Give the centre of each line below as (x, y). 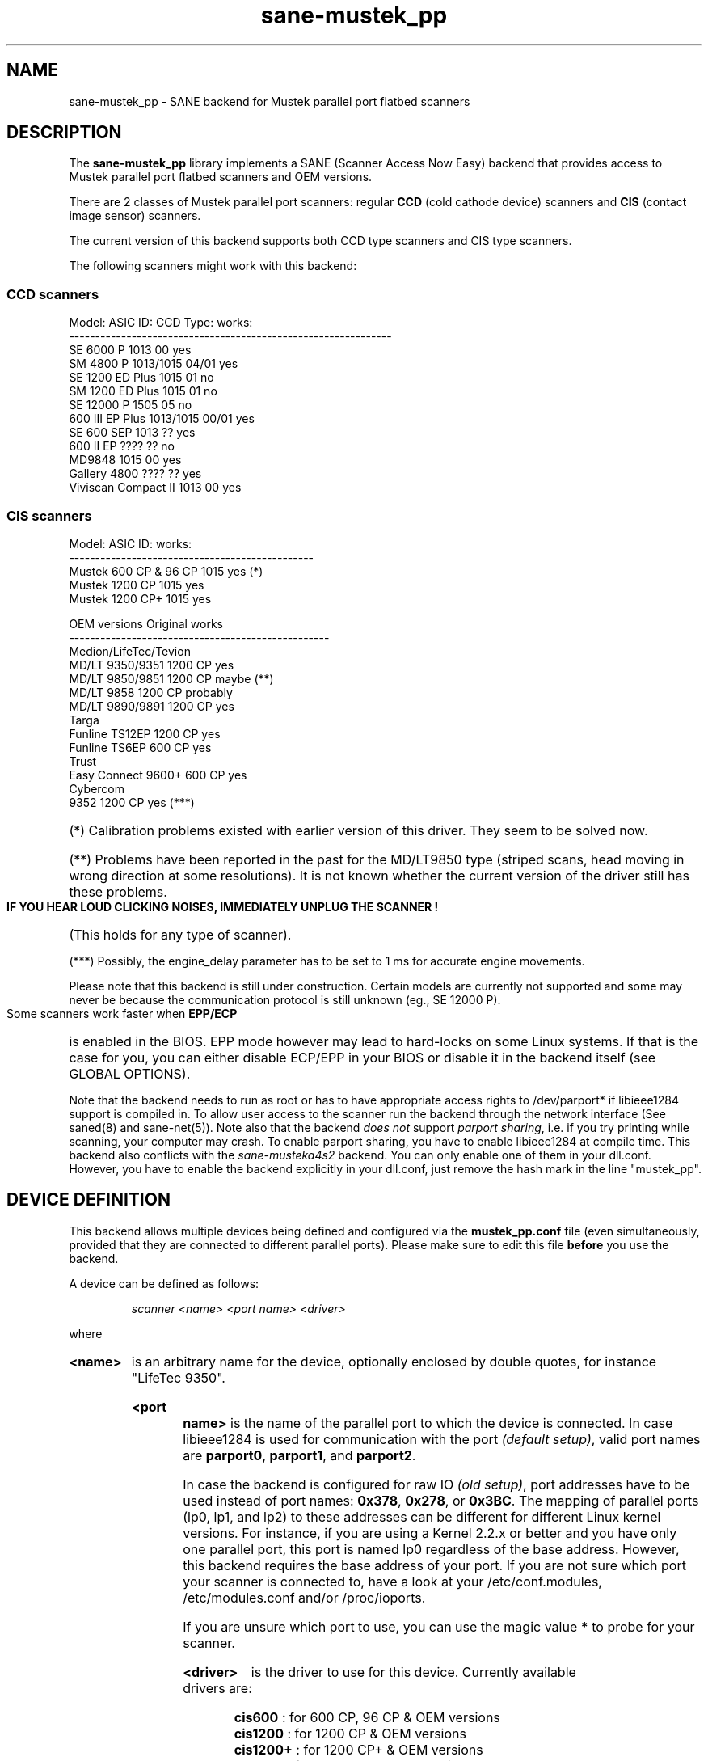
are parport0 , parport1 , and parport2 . (299, 1455)
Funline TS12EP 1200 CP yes (145, 733)
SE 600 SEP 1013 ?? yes (132, 433)
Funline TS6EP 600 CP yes (140, 747)
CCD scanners (53, 294)
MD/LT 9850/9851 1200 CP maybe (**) (171, 678)
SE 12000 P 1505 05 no (131, 405)
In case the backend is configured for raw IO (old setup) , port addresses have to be (436, 1484)
